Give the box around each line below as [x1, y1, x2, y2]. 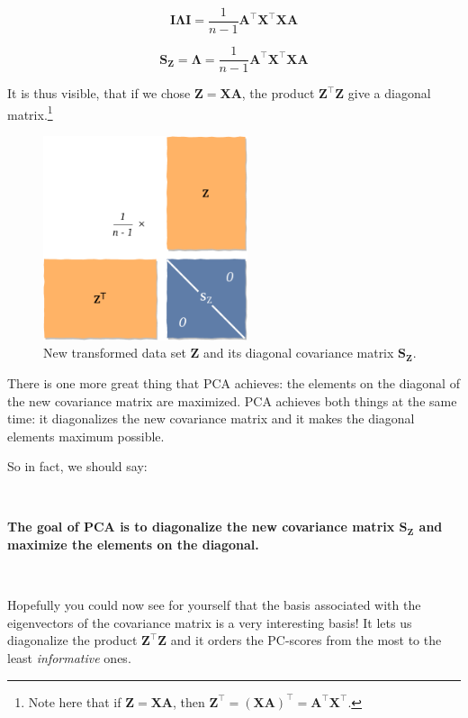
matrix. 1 [7, 102, 53, 123]
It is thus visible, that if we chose [7, 84, 191, 103]
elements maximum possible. [7, 426, 165, 445]
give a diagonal [347, 84, 431, 103]
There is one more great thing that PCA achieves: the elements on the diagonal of [7, 373, 460, 392]
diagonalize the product [7, 631, 138, 650]
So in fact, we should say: [7, 457, 148, 476]
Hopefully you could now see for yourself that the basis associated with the [7, 595, 421, 614]
